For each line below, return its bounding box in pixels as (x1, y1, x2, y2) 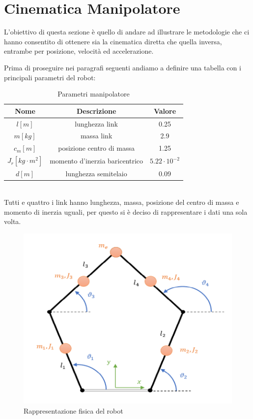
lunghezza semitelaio (65, 168, 127, 179)
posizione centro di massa (58, 143, 135, 153)
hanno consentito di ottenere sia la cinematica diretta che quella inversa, (4, 36, 222, 46)
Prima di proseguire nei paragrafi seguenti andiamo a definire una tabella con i (4, 62, 241, 72)
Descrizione (76, 105, 116, 116)
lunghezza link (75, 118, 118, 129)
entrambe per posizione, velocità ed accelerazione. (4, 46, 154, 56)
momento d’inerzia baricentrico (50, 156, 143, 166)
